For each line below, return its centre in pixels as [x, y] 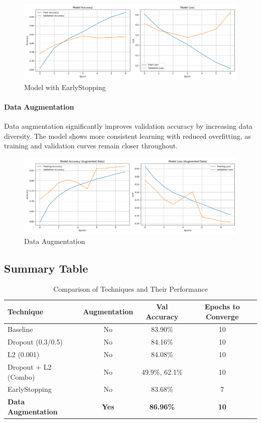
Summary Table [46, 268]
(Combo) [21, 376]
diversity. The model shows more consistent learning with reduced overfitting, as [127, 136]
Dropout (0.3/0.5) [35, 342]
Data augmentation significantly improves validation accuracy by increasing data [128, 126]
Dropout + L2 [30, 366]
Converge [222, 316]
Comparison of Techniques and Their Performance [130, 289]
